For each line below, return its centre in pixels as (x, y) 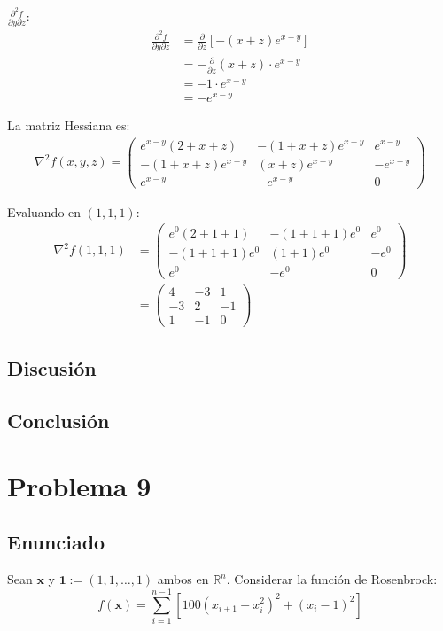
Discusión (52, 368)
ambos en (183, 579)
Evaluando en (44, 211)
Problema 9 (79, 485)
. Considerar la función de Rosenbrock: (332, 579)
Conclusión (58, 421)
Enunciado (56, 542)
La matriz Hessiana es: (69, 125)
